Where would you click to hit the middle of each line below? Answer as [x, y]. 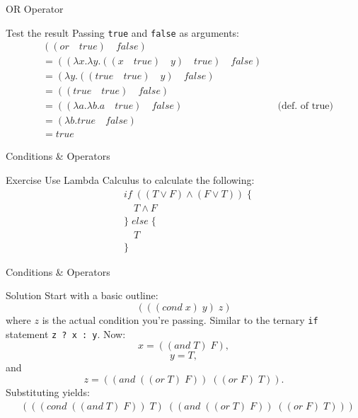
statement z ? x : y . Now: [66, 333]
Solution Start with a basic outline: [82, 295]
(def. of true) [306, 106]
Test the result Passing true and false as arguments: [123, 32]
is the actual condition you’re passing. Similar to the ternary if [180, 320]
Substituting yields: [48, 391]
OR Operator [35, 8]
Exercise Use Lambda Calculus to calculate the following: [130, 180]
